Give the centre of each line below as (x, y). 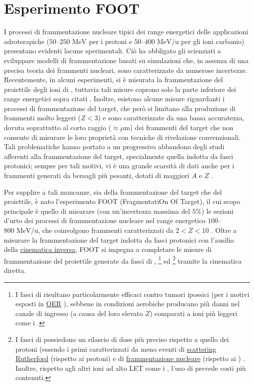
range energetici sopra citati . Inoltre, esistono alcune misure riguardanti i (114, 99)
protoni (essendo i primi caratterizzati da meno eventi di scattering (116, 349)
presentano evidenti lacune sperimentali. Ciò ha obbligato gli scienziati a (113, 51)
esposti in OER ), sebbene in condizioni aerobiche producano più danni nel (127, 304)
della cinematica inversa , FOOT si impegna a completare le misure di (108, 249)
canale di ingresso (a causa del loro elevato (79, 313)
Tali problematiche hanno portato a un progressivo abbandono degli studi (114, 147)
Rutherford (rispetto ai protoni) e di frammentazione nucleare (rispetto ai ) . (130, 358)
